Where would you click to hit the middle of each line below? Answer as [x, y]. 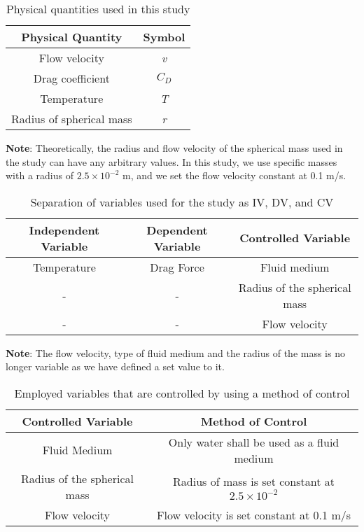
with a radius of [40, 175]
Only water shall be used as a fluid [254, 442]
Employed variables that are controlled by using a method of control [182, 393]
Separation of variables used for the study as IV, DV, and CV [182, 202]
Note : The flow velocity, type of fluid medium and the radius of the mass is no [175, 352]
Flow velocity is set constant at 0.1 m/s [254, 514]
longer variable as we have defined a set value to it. [115, 366]
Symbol [164, 37]
